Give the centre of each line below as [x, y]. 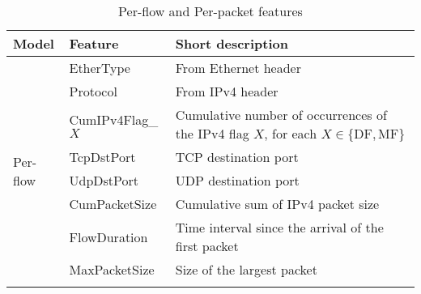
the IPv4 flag [212, 133]
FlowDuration [108, 236]
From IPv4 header [227, 91]
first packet [207, 246]
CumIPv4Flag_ [114, 119]
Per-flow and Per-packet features [210, 11]
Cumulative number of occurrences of [281, 115]
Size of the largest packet [246, 269]
